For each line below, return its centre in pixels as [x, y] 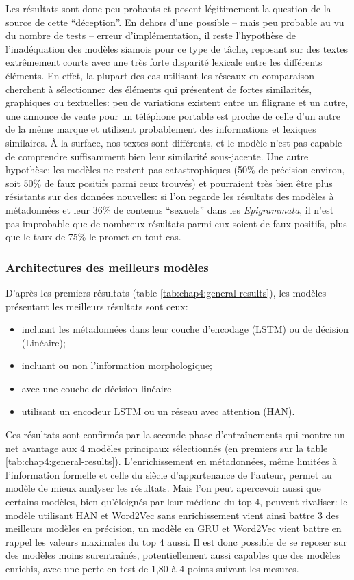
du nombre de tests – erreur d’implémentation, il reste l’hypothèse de [151, 35]
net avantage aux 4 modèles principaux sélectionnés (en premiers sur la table [167, 447]
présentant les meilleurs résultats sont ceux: [97, 306]
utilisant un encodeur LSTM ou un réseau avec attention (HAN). [158, 411]
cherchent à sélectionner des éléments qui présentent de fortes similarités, [159, 89]
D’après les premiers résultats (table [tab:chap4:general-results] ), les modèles [166, 292]
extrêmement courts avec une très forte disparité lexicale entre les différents [164, 62]
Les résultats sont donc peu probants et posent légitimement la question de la [168, 8]
